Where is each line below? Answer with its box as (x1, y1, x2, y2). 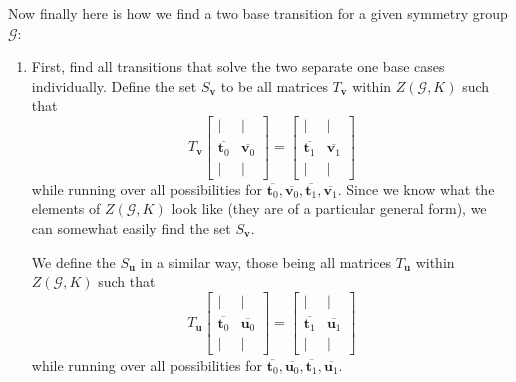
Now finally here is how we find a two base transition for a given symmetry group (8, 3, 508, 23)
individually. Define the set (31, 75, 197, 96)
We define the (31, 251, 116, 272)
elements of (31, 198, 101, 219)
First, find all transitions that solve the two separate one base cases (31, 56, 445, 77)
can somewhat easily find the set (31, 217, 231, 238)
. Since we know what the (337, 178, 495, 199)
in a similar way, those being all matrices (140, 251, 392, 272)
